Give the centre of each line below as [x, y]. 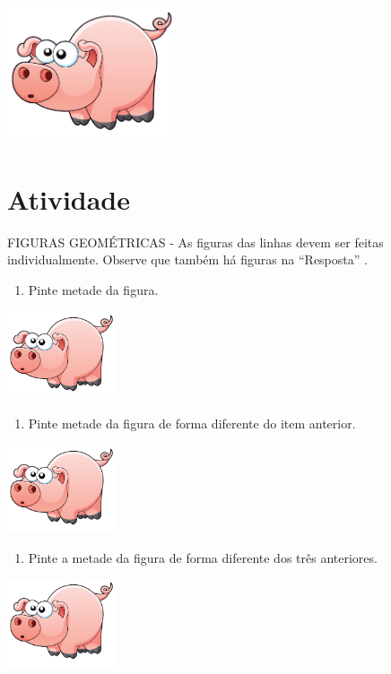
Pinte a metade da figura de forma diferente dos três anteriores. [203, 557]
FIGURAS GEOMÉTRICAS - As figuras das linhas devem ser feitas [195, 242]
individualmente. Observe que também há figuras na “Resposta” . [187, 259]
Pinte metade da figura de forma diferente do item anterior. [192, 423]
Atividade [69, 199]
